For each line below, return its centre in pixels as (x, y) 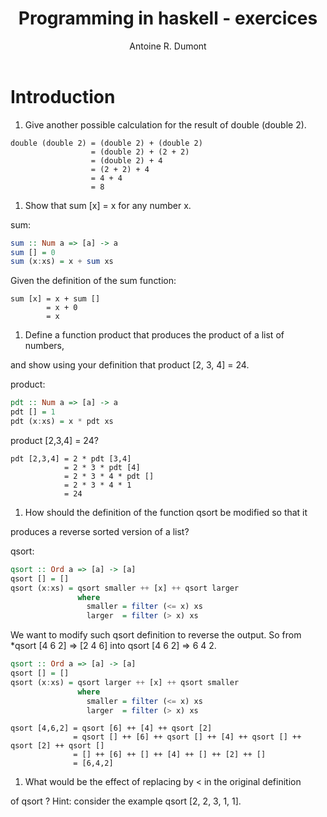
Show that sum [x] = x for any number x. (108, 205)
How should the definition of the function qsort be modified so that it (166, 512)
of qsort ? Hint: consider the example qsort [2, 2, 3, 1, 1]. (126, 801)
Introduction (63, 96)
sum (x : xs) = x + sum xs (62, 262)
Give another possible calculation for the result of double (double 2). (165, 124)
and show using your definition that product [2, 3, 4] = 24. (130, 365)
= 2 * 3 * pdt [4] (102, 467)
